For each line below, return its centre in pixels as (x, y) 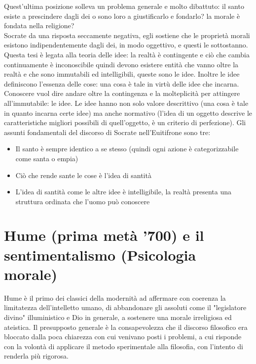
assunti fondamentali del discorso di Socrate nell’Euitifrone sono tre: (107, 132)
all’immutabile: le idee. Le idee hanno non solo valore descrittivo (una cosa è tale (126, 103)
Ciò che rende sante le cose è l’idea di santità (83, 175)
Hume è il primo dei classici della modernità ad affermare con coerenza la (115, 297)
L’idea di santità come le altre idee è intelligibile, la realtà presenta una (123, 192)
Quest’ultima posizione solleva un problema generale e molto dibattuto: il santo (124, 6)
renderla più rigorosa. (36, 356)
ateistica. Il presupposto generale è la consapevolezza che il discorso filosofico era (126, 327)
